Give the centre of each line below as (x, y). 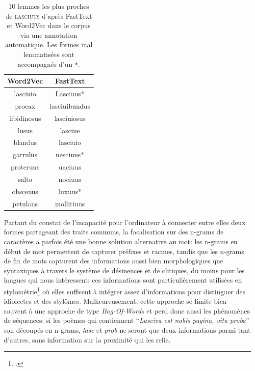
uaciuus (70, 167)
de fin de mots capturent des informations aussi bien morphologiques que (114, 261)
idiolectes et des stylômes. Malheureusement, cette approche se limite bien (115, 301)
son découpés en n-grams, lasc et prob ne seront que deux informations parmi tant (127, 329)
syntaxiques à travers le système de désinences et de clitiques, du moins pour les (124, 270)
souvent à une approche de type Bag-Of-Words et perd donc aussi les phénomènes (127, 310)
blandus (25, 142)
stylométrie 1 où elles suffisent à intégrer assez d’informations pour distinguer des (125, 290)
